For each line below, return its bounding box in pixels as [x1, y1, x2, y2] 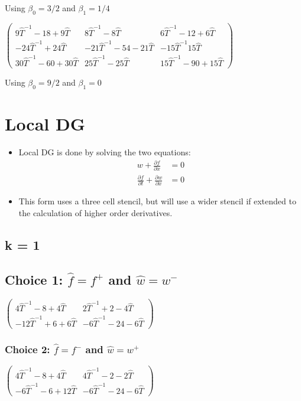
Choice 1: [5, 270, 63, 288]
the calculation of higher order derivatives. [18, 206, 173, 219]
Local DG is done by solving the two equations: [18, 146, 191, 158]
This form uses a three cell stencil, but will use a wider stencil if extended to [18, 195, 296, 207]
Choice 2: [5, 342, 50, 356]
